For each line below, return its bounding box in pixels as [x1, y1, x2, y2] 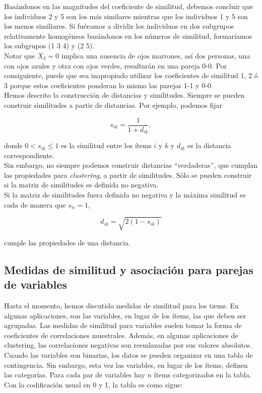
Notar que [4, 50, 35, 60]
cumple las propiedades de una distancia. [4, 237, 130, 247]
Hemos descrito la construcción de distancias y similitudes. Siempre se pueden [4, 90, 245, 100]
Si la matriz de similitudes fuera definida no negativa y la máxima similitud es [4, 189, 246, 200]
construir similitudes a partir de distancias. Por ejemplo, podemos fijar [4, 99, 222, 110]
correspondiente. [4, 150, 54, 160]
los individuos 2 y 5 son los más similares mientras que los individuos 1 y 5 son [4, 11, 248, 21]
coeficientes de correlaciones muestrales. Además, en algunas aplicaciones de [4, 330, 238, 340]
